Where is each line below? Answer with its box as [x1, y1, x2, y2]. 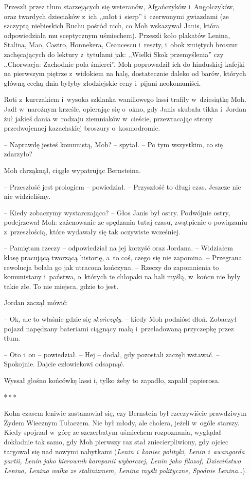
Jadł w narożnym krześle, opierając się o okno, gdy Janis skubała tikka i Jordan [4, 103, 247, 114]
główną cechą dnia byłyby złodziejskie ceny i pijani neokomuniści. [4, 77, 201, 88]
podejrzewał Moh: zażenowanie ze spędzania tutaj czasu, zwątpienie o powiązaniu [4, 217, 247, 227]
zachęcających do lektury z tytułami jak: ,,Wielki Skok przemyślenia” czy [4, 49, 224, 59]
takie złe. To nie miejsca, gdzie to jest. [4, 281, 119, 291]
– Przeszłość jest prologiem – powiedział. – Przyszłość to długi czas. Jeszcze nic [4, 181, 241, 192]
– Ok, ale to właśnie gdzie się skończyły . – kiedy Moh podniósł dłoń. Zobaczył [4, 314, 237, 324]
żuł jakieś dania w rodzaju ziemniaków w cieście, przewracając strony [4, 113, 213, 123]
